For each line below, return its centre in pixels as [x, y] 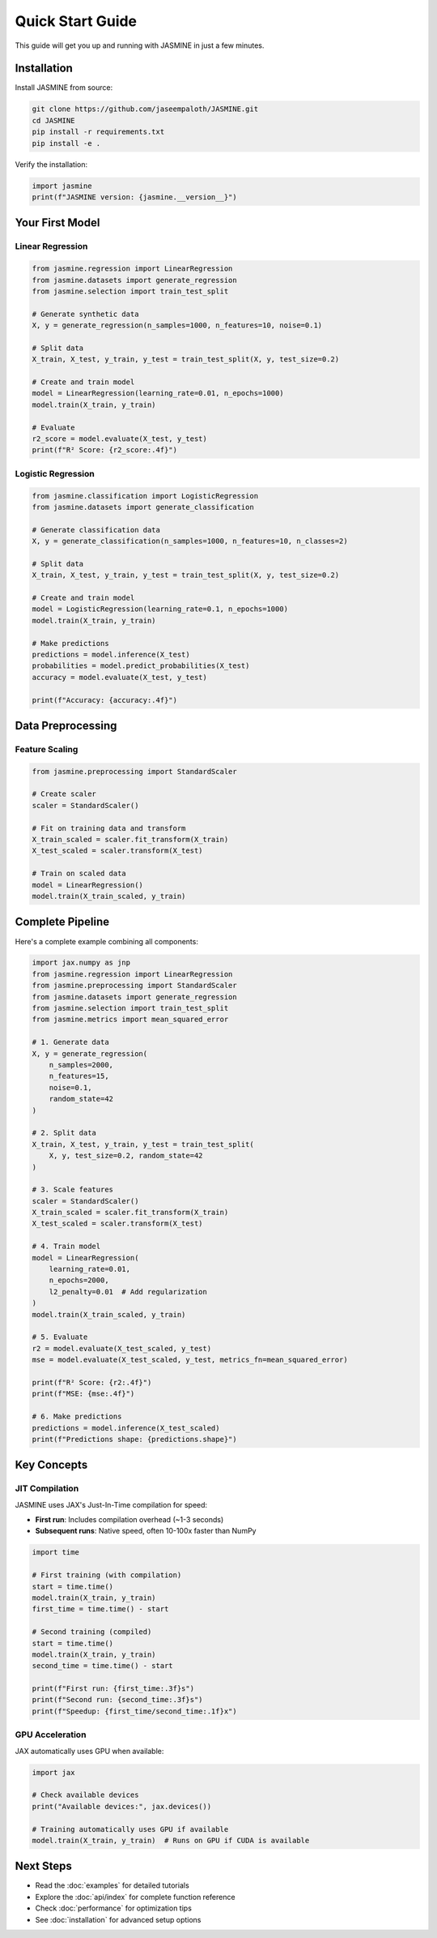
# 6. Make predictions [77, 1417]
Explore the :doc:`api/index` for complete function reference [135, 1897]
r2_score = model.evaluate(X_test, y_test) [120, 439]
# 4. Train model [66, 1247]
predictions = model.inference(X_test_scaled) [126, 1428]
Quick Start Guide [76, 21]
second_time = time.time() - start [102, 1666]
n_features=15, [79, 1076]
